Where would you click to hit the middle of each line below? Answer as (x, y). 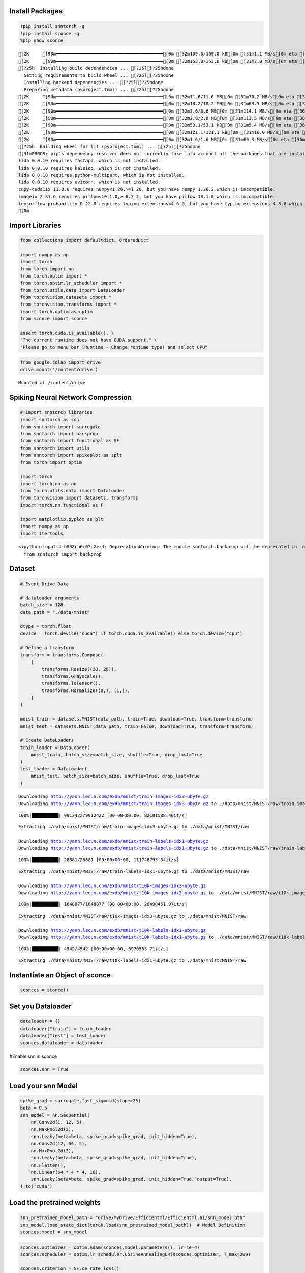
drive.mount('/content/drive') (59, 369)
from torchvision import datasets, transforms (79, 498)
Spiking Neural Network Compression (71, 397)
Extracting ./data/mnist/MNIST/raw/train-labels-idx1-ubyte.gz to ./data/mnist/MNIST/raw (134, 871)
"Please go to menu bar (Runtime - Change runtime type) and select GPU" (114, 347)
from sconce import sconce (54, 319)
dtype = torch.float (45, 627)
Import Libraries (35, 225)
